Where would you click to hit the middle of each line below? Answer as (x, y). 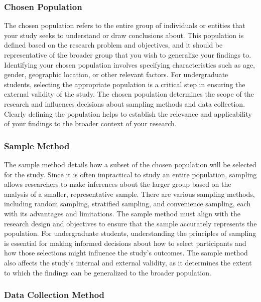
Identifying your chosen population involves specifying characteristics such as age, (129, 64)
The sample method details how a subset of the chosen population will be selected (130, 164)
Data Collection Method (54, 295)
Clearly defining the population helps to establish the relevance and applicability (128, 113)
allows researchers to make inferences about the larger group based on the (118, 184)
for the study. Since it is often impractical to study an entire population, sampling (130, 174)
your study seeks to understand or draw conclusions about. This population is (124, 35)
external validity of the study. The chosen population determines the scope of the (129, 94)
